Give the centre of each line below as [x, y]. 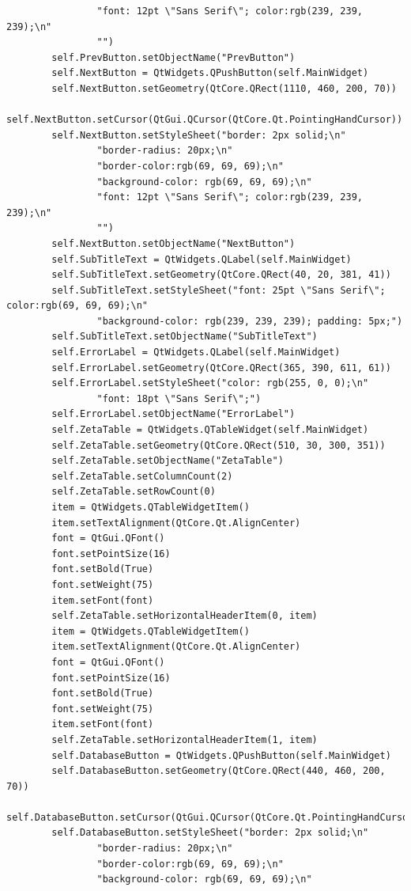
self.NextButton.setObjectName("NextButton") [173, 243]
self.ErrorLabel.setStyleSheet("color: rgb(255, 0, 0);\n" [210, 383]
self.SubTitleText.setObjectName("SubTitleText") [185, 337]
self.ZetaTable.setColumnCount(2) [142, 476]
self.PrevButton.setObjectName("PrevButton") [173, 57]
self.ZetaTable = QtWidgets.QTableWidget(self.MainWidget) [210, 430]
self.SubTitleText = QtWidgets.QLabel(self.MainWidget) [202, 259]
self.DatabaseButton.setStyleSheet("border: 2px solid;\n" [210, 833]
